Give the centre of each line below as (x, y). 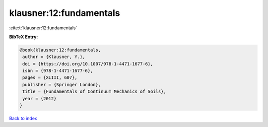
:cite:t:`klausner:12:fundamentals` (43, 28)
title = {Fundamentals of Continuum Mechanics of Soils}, (94, 92)
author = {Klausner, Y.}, (54, 57)
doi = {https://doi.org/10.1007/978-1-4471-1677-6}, (88, 64)
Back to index (23, 119)
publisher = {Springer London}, (62, 85)
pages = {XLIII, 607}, (50, 78)
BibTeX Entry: (24, 37)
